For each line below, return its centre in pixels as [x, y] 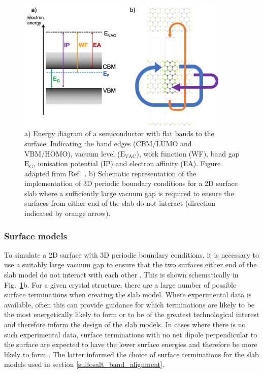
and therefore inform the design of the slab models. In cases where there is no [125, 324]
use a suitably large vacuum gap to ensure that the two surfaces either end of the [130, 265]
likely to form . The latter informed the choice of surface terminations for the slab [131, 354]
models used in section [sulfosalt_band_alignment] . [84, 364]
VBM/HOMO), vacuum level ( [72, 153]
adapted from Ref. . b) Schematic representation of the [110, 173]
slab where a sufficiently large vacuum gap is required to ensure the [129, 193]
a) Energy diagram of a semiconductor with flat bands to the [119, 133]
